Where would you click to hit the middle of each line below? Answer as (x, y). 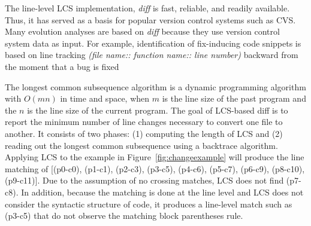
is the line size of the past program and (234, 98)
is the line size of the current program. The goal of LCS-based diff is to (158, 110)
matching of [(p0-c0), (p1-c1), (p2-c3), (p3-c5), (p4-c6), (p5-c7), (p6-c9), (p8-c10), (155, 168)
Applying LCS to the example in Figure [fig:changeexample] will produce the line (155, 157)
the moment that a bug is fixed (62, 66)
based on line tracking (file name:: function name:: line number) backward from (152, 55)
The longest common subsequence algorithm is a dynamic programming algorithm (155, 86)
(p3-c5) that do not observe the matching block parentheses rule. (124, 216)
